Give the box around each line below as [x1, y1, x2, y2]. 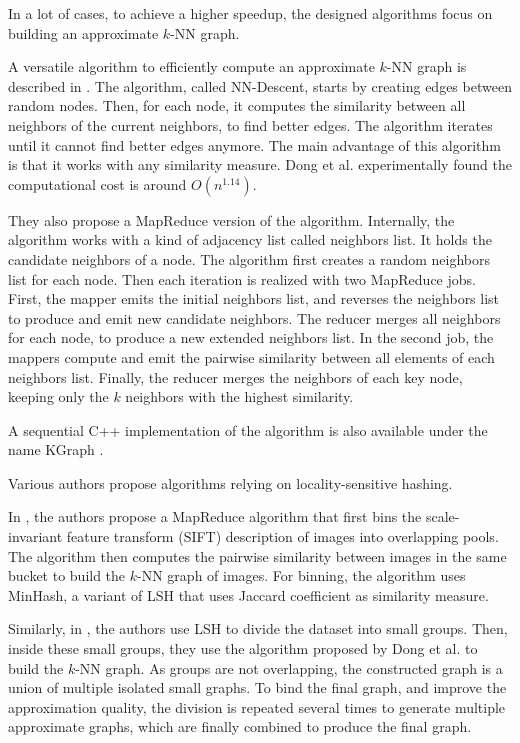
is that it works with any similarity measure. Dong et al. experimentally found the [8, 154, 512, 175]
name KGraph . [8, 439, 104, 460]
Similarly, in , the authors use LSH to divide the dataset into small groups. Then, [8, 618, 508, 639]
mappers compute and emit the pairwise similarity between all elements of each [8, 346, 495, 367]
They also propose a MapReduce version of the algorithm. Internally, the [8, 209, 455, 230]
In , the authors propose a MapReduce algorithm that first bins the [8, 506, 422, 527]
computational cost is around [8, 173, 187, 194]
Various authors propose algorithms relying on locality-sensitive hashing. [8, 472, 453, 493]
